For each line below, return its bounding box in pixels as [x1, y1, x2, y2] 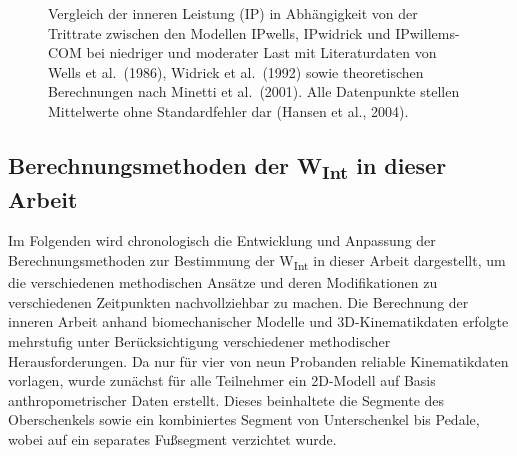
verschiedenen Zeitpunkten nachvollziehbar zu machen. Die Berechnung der [8, 291, 469, 312]
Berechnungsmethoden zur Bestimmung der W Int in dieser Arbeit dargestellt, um [8, 250, 506, 273]
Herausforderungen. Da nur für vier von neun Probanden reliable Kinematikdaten [8, 350, 509, 371]
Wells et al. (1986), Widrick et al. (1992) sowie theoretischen [48, 61, 424, 82]
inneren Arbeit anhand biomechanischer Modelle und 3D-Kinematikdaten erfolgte [8, 311, 509, 332]
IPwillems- [395, 22, 460, 43]
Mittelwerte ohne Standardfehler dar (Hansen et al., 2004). [48, 100, 409, 121]
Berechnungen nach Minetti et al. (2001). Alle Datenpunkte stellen [48, 81, 460, 102]
